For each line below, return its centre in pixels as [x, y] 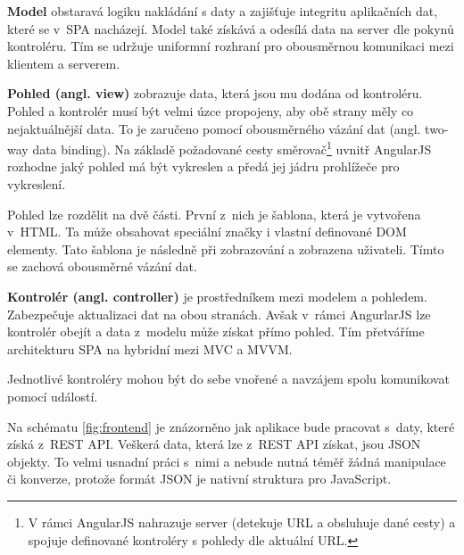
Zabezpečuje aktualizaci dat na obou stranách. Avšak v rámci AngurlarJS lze [219, 314]
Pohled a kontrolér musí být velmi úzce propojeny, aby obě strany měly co [211, 110]
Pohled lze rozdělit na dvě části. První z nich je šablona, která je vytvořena [214, 214]
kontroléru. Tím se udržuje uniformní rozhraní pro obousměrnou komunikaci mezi [231, 46]
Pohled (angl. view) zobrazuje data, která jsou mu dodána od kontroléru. [215, 93]
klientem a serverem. [64, 63]
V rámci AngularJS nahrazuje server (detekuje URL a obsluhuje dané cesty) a [242, 522]
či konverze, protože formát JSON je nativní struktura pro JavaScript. [199, 479]
